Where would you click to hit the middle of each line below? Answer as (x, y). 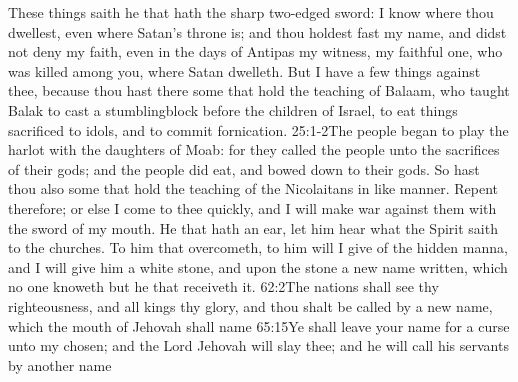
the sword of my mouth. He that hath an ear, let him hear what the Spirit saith (253, 227)
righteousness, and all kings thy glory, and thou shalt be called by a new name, (250, 305)
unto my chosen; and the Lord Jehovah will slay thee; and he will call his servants (258, 345)
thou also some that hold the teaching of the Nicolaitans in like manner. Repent (253, 188)
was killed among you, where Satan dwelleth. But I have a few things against (244, 70)
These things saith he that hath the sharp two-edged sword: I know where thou (251, 12)
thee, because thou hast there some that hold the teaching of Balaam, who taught (259, 90)
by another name (60, 364)
